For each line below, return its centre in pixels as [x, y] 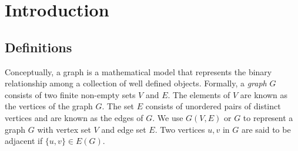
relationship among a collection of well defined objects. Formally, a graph [136, 83]
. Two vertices [180, 129]
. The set [118, 106]
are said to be [266, 129]
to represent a [268, 117]
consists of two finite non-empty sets [70, 94]
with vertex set [64, 129]
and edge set [124, 129]
